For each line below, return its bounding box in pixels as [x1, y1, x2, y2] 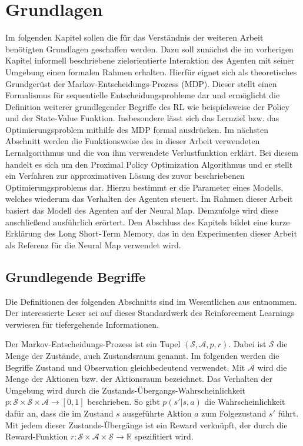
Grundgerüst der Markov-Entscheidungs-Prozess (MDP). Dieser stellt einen [5, 77, 277, 89]
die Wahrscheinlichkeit [204, 395, 285, 408]
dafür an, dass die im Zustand [5, 407, 114, 419]
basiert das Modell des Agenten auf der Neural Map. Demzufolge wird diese [5, 204, 278, 217]
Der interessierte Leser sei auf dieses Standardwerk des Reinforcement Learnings [5, 307, 295, 319]
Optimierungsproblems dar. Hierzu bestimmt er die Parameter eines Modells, [5, 181, 284, 193]
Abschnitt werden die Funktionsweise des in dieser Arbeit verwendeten [5, 135, 260, 147]
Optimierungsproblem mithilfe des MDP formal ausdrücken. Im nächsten [5, 123, 268, 135]
